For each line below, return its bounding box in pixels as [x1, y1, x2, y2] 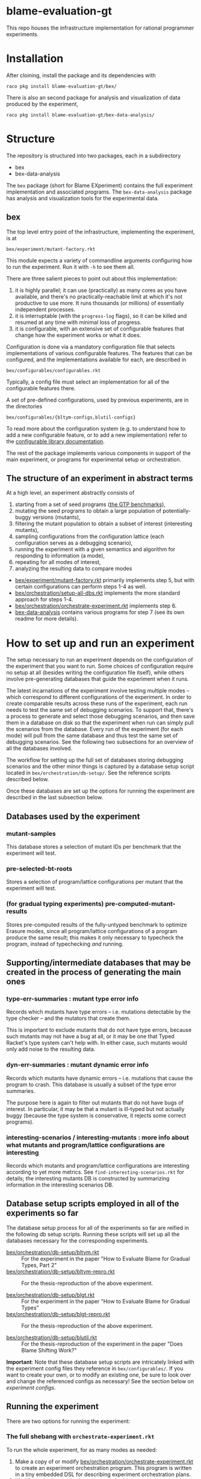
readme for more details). [14, 615, 78, 622]
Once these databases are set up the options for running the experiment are [6, 787, 195, 794]
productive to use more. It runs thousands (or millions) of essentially [14, 299, 185, 306]
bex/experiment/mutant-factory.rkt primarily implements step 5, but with [14, 577, 194, 584]
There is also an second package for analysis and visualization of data [6, 93, 181, 101]
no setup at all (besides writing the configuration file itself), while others [6, 669, 185, 676]
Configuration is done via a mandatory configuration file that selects [6, 343, 175, 350]
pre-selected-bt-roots [6, 864, 73, 873]
